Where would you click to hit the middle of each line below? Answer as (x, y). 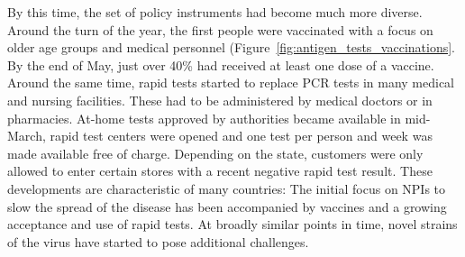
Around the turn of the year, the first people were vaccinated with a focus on (220, 29)
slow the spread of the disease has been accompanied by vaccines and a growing (227, 206)
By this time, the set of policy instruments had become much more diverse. (215, 12)
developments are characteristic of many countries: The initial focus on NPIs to (227, 188)
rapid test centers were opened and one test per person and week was (241, 136)
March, (27, 136)
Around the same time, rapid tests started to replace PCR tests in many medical (231, 83)
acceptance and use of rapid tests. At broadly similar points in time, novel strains (232, 224)
